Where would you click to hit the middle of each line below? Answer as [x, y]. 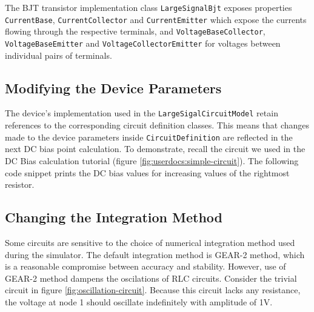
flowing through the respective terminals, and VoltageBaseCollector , [135, 31]
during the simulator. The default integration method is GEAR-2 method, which [155, 254]
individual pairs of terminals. [58, 55]
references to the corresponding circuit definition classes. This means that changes [157, 125]
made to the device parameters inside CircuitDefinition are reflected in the [149, 137]
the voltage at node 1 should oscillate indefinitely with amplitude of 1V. [139, 301]
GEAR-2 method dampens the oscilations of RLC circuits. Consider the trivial [151, 278]
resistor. [20, 184]
